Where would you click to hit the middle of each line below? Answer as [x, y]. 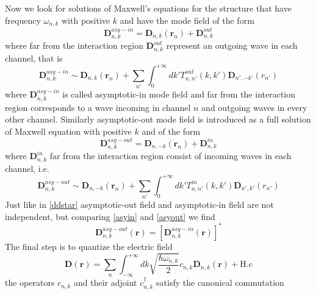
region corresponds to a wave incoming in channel [98, 107]
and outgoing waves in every [254, 107]
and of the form [171, 131]
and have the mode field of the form [187, 20]
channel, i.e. [27, 168]
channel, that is [34, 58]
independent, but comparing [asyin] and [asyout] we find [110, 216]
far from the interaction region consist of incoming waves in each [171, 156]
